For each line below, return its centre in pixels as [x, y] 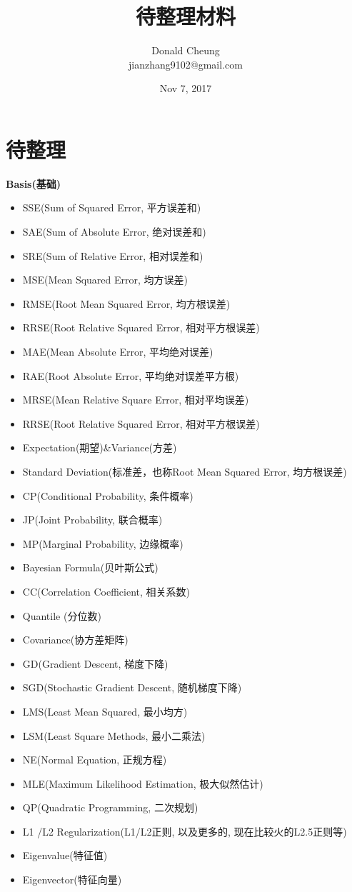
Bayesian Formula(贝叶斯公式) [90, 567]
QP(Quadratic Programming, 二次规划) [110, 807]
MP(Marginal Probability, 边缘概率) [103, 543]
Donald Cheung [186, 50]
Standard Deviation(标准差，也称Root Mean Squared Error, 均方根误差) [185, 471]
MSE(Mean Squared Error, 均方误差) [105, 280]
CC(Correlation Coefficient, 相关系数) [106, 591]
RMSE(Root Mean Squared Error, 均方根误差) [126, 303]
